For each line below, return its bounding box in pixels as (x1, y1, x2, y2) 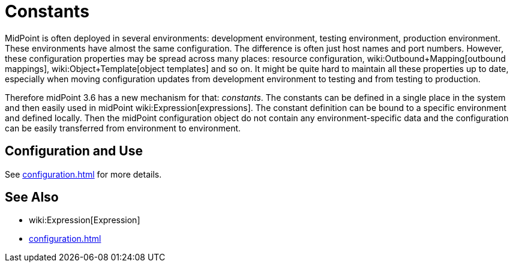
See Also (5, 190, 59, 205)
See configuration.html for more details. (5, 169, 162, 179)
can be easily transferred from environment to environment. (5, 122, 241, 133)
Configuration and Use (5, 143, 143, 159)
